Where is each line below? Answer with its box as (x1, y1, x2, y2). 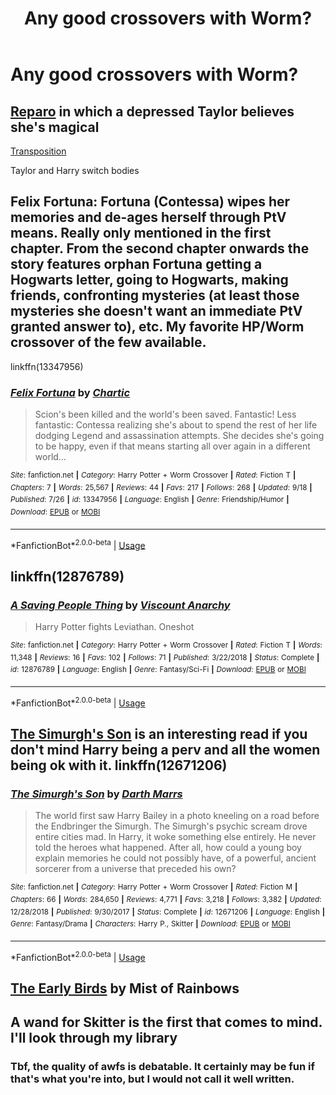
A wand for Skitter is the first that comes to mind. (10, 1014, 323, 1031)
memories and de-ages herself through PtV (10, 209, 287, 226)
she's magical (10, 118, 100, 136)
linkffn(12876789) (10, 568, 125, 585)
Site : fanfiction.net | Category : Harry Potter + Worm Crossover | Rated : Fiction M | (10, 882, 298, 892)
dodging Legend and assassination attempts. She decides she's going (34, 430, 325, 442)
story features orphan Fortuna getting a (10, 256, 263, 273)
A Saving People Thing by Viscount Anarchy (10, 598, 231, 612)
